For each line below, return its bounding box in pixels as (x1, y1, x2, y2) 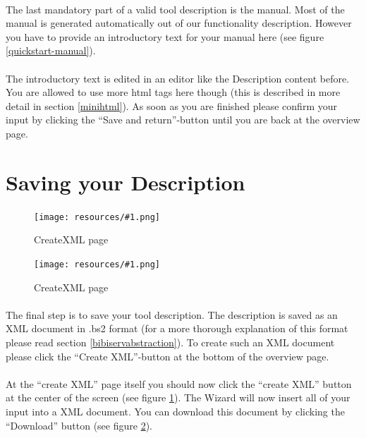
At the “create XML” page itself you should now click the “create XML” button (6, 376, 352, 391)
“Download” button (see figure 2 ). (6, 418, 152, 432)
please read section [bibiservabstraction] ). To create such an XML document (6, 334, 335, 349)
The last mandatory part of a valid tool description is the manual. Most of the (6, 1, 345, 16)
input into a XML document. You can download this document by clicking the (6, 403, 345, 418)
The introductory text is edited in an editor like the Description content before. (6, 71, 350, 85)
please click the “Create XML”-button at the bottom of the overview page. (6, 348, 329, 363)
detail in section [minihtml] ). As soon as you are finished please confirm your (6, 98, 337, 113)
